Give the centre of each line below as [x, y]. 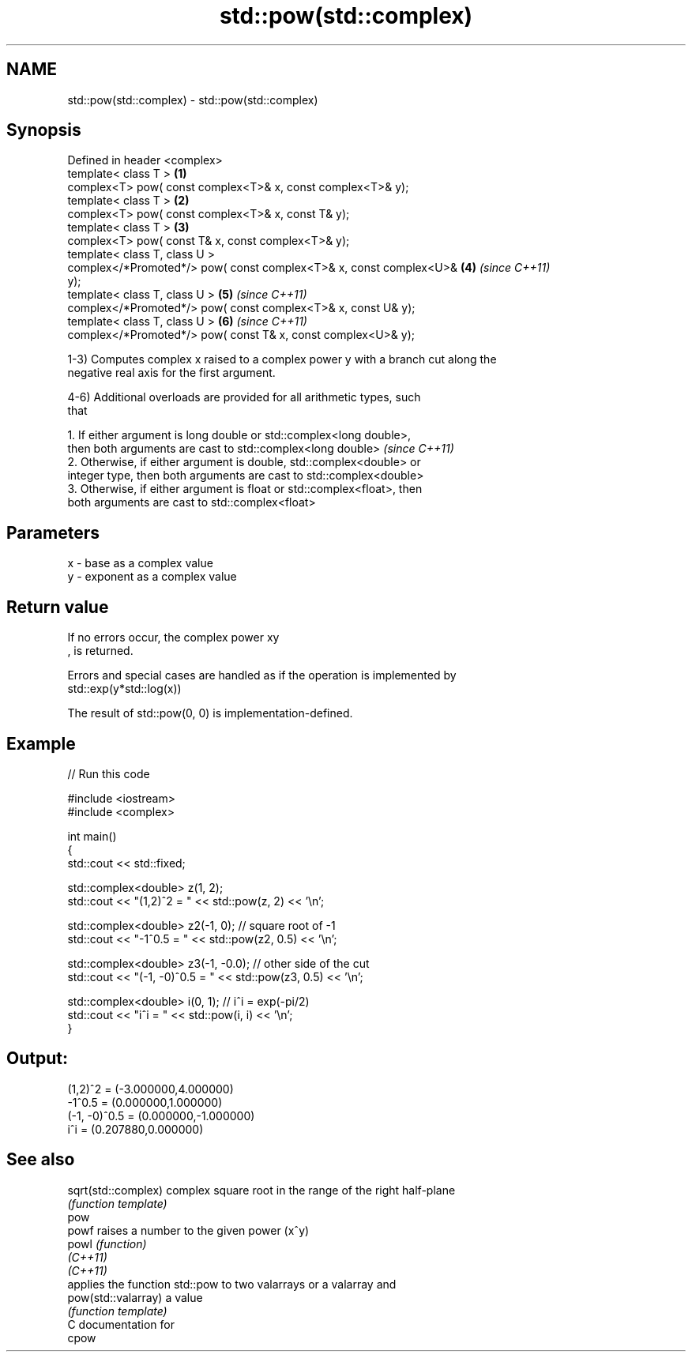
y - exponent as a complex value [152, 577]
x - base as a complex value [140, 563]
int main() [92, 836]
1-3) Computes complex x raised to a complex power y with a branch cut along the [282, 359]
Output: [37, 1059]
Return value [58, 607]
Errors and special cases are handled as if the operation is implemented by [262, 675]
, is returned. [100, 651]
